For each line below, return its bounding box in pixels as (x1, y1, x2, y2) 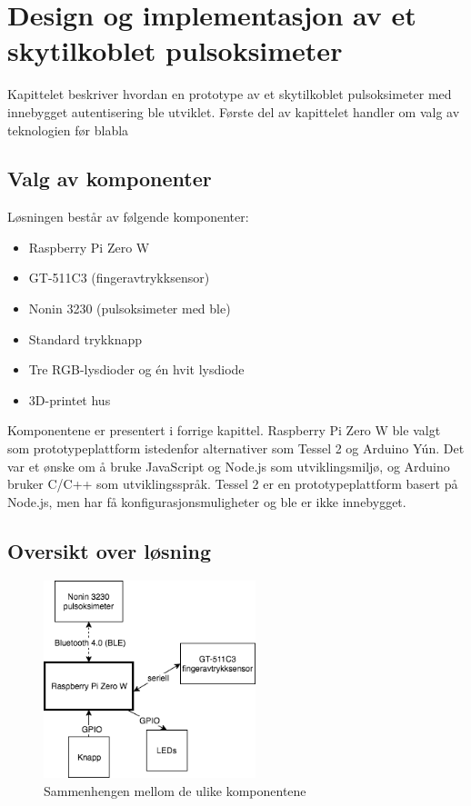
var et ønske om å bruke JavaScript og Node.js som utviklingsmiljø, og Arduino (7, 456, 450, 475)
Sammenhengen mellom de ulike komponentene (44, 781, 306, 800)
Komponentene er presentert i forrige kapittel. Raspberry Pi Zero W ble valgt (7, 421, 441, 440)
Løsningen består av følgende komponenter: (7, 207, 249, 226)
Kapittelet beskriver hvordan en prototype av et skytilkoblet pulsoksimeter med (7, 85, 452, 104)
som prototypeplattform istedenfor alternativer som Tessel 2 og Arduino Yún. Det (7, 439, 465, 458)
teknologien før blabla (7, 120, 129, 139)
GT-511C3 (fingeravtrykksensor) (28, 268, 210, 287)
